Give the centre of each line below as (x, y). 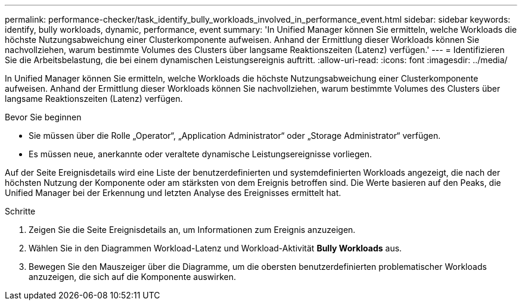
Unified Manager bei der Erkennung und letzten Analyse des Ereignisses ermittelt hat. (173, 193)
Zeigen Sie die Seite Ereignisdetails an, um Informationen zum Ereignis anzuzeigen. (192, 230)
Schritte (20, 211)
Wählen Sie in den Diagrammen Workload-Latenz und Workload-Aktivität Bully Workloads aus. (215, 248)
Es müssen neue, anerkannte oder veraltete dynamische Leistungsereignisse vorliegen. (201, 154)
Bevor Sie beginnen (43, 117)
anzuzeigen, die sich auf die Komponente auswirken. (133, 277)
